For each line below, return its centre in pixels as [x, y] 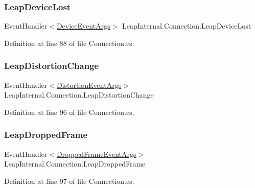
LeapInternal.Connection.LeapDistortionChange [79, 95]
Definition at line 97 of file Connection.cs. [69, 181]
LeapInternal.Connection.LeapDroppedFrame [75, 164]
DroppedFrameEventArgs [96, 154]
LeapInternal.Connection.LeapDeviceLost [187, 26]
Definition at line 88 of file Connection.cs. [69, 43]
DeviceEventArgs [83, 26]
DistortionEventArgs [89, 85]
